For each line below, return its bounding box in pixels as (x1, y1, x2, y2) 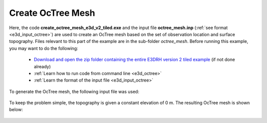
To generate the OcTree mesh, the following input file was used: (9, 88, 139, 94)
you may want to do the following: (9, 45, 79, 51)
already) (34, 63, 51, 69)
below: (9, 107, 23, 113)
